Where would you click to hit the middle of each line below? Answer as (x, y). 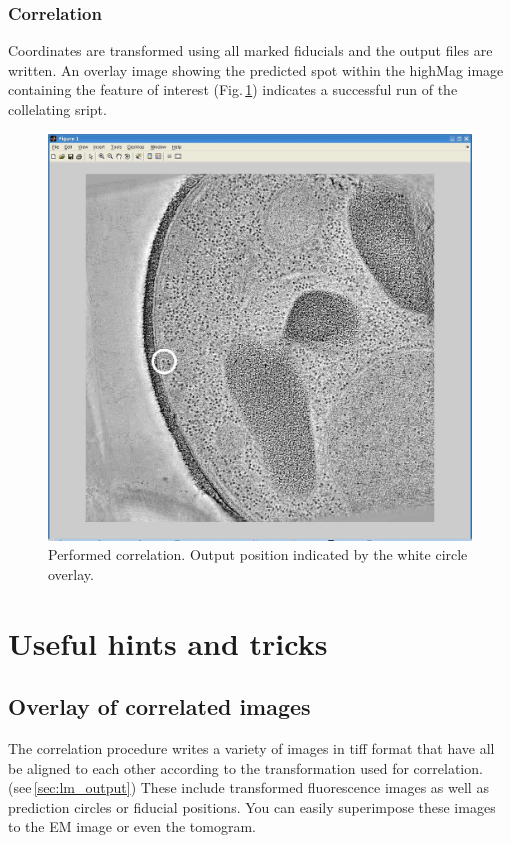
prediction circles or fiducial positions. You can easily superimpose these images (252, 806)
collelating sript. (57, 109)
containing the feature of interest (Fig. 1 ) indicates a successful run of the (233, 89)
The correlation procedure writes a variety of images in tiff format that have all (251, 747)
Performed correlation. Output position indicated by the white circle (258, 554)
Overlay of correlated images (159, 706)
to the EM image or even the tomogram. (132, 826)
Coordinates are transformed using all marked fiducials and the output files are (250, 50)
